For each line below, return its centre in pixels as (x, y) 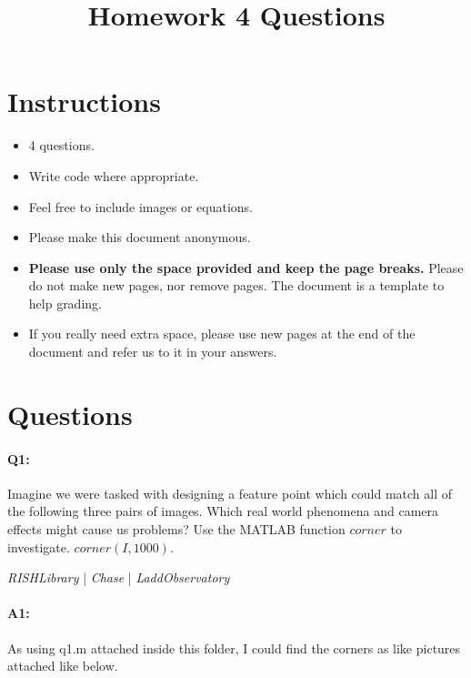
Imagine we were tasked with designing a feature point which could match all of (230, 493)
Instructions (84, 101)
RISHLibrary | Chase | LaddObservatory (119, 577)
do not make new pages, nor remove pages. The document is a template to (236, 285)
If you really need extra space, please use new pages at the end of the (222, 334)
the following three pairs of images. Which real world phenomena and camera (223, 511)
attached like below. (63, 666)
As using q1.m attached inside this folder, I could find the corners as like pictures (234, 648)
